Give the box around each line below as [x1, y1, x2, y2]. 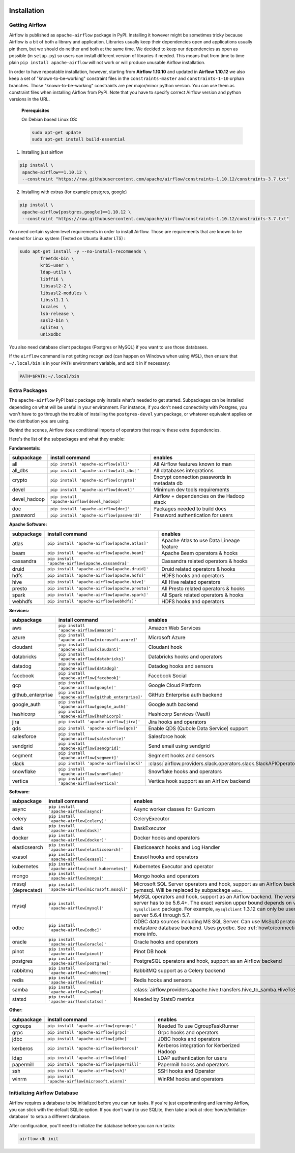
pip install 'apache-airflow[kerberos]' [47, 1046, 139, 1051]
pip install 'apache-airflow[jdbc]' [47, 1036, 130, 1042]
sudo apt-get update [31, 130, 81, 136]
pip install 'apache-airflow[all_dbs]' [50, 468, 140, 473]
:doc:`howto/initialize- [203, 1107, 248, 1113]
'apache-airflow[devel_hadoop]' [50, 499, 123, 504]
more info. [133, 931, 157, 938]
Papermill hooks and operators [157, 1061, 229, 1068]
